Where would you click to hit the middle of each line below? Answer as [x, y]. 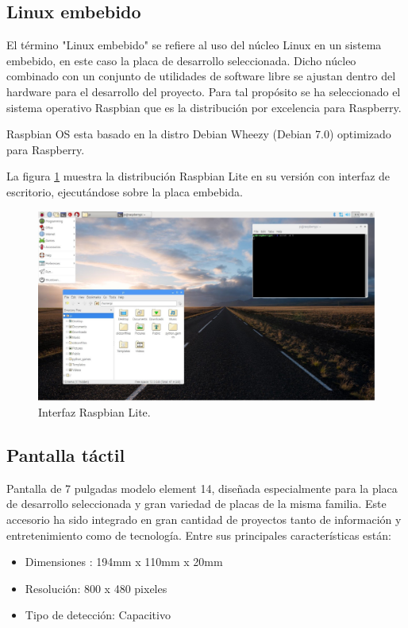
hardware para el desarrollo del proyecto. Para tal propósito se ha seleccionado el [204, 91]
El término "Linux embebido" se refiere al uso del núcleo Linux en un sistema [194, 45]
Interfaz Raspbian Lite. [94, 412]
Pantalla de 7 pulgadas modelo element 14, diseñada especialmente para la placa [202, 488]
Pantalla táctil [66, 455]
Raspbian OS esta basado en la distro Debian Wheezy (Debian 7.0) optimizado [199, 134]
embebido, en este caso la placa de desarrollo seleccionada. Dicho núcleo [181, 60]
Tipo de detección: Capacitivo [98, 615]
